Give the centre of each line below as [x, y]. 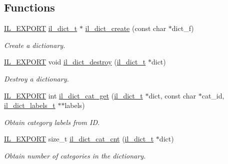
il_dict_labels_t [30, 105]
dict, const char [172, 95]
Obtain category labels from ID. [52, 122]
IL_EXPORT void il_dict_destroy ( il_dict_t [75, 62]
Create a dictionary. [35, 45]
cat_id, [213, 95]
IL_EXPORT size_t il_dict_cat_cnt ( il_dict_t [79, 139]
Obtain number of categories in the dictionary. [75, 155]
